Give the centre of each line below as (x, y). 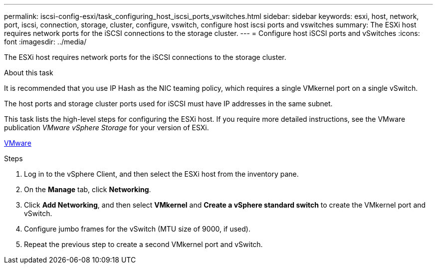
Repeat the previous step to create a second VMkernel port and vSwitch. (143, 244)
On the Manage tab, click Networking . (88, 189)
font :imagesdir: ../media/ (45, 42)
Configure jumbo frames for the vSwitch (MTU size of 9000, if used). (137, 229)
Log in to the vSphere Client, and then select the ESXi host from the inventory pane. (161, 174)
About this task (29, 73)
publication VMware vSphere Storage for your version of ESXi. (107, 128)
